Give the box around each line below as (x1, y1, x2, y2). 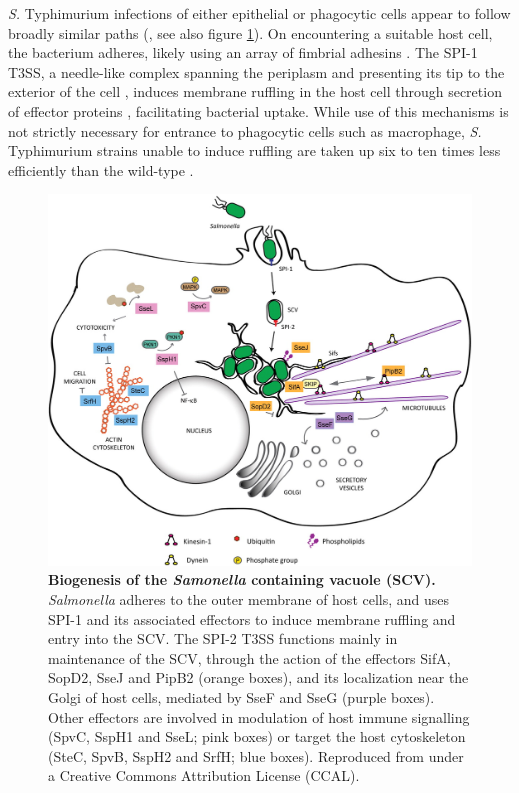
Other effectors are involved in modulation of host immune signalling (48, 706, 470, 727)
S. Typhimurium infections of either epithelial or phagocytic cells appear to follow (8, 3, 511, 23)
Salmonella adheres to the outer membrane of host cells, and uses (48, 588, 450, 609)
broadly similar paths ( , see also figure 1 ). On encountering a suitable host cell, (8, 22, 493, 43)
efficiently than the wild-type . (8, 159, 194, 180)
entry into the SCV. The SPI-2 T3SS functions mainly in (48, 628, 398, 649)
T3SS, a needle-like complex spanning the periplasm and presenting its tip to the (8, 61, 505, 82)
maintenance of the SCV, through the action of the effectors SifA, (48, 647, 451, 668)
